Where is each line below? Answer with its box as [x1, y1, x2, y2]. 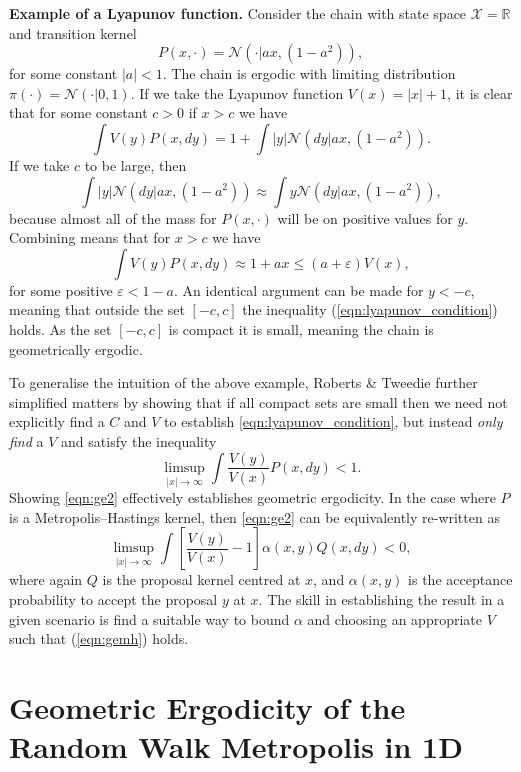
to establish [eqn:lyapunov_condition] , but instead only [164, 411, 503, 432]
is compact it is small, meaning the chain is [168, 318, 434, 339]
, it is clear [447, 82, 513, 103]
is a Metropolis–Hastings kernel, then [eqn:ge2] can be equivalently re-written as [9, 506, 500, 527]
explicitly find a [9, 411, 105, 432]
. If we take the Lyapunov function [130, 82, 344, 103]
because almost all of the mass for [9, 207, 217, 228]
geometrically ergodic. [9, 338, 143, 359]
